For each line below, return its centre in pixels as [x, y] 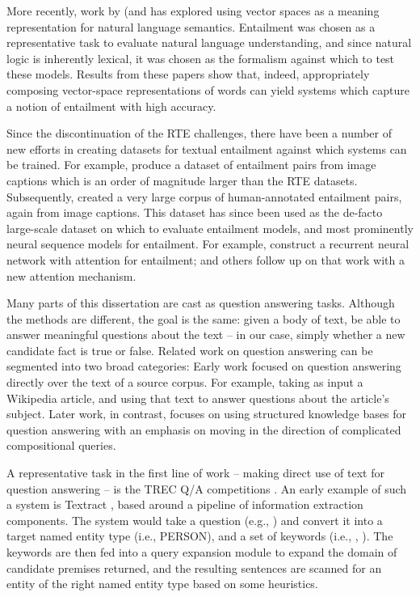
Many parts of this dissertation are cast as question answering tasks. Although [201, 303]
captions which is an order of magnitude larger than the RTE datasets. [182, 180]
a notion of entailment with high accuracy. [111, 106]
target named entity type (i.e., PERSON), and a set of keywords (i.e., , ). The [200, 536]
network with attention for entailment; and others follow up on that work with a [206, 259]
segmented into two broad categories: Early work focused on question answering [204, 366]
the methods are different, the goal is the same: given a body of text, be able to [204, 318]
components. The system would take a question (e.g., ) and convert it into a [195, 520]
